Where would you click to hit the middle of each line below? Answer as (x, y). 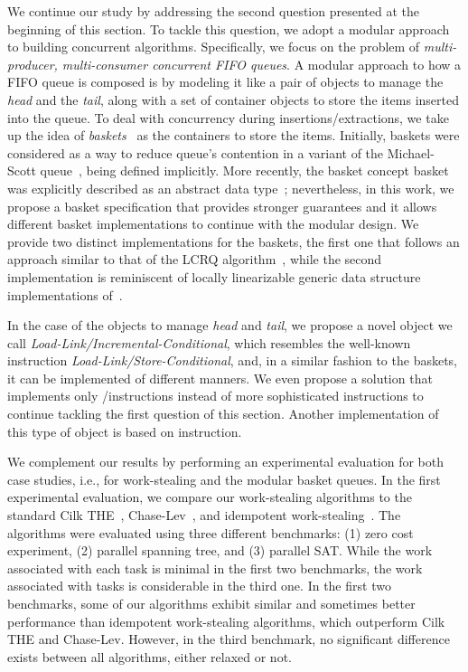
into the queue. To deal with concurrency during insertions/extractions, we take (228, 117)
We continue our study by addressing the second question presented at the (213, 11)
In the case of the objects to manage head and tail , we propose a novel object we (230, 325)
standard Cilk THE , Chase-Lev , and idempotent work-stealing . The (204, 515)
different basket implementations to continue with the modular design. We (213, 224)
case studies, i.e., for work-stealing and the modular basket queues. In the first (224, 479)
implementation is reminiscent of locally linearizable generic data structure (214, 276)
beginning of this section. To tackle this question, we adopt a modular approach (229, 28)
